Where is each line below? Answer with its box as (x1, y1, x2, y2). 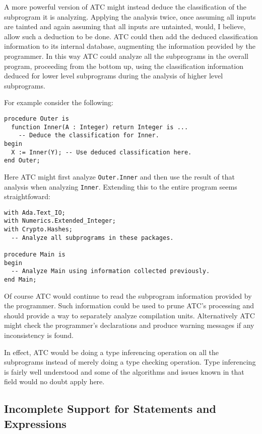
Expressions (4, 415, 67, 431)
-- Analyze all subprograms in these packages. (11, 234, 174, 241)
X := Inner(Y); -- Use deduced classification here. (11, 148, 192, 156)
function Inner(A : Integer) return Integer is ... (11, 123, 188, 131)
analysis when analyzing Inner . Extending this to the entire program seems (4, 181, 237, 192)
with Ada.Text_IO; (4, 209, 65, 216)
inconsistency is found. (4, 330, 74, 340)
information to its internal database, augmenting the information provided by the (4, 41, 255, 51)
